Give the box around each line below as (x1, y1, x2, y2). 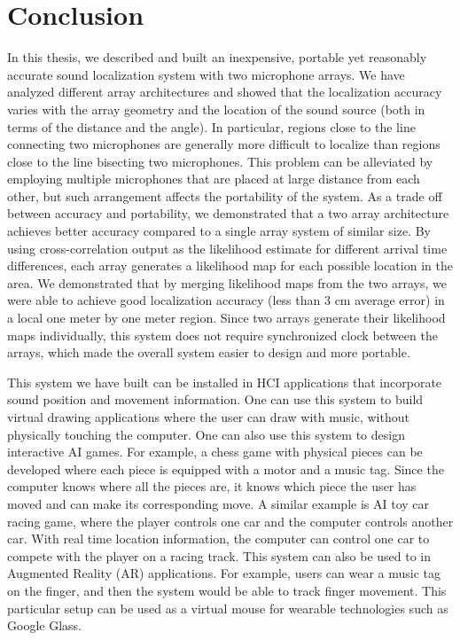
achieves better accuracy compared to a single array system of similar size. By (7, 222, 431, 240)
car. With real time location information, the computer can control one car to (7, 529, 430, 548)
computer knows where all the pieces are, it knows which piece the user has (7, 477, 417, 496)
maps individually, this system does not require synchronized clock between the (7, 325, 438, 344)
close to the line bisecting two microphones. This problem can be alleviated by (7, 152, 433, 170)
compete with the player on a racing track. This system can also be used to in (7, 546, 432, 565)
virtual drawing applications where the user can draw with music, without (7, 408, 409, 425)
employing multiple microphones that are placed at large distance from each (7, 169, 420, 188)
